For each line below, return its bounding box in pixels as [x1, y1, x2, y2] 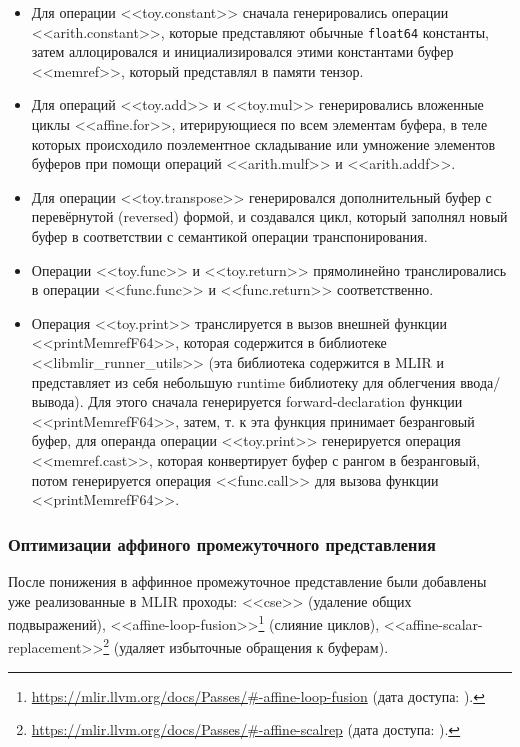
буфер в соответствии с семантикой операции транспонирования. [31, 226, 428, 246]
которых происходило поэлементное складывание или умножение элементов [31, 133, 496, 154]
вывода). [31, 391, 84, 412]
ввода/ [460, 371, 501, 392]
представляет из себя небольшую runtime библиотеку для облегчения [31, 371, 456, 392]
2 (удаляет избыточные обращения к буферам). [103, 634, 389, 658]
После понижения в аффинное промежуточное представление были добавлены [8, 570, 487, 591]
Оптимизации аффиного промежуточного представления [8, 531, 436, 556]
